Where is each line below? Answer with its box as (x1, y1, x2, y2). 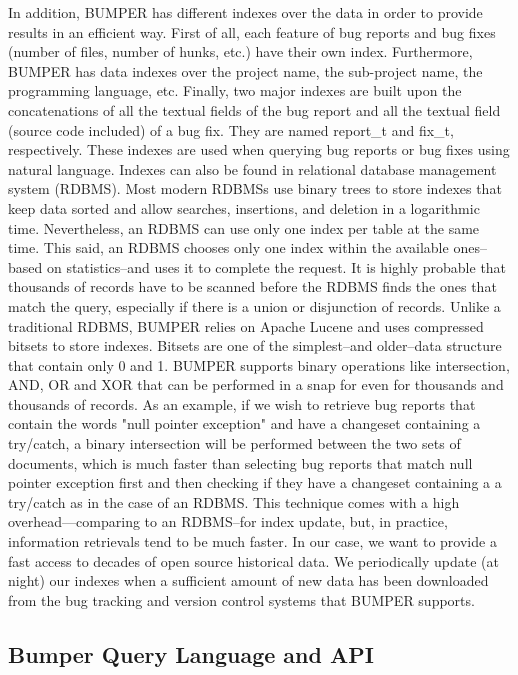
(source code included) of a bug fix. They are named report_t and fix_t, (8, 119, 454, 140)
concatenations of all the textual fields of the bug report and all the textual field (8, 99, 501, 120)
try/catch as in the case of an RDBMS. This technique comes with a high (8, 491, 460, 512)
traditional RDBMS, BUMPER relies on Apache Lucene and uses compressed (8, 315, 484, 336)
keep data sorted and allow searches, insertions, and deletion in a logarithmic (8, 197, 480, 218)
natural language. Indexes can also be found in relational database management (8, 158, 497, 179)
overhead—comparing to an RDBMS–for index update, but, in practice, (8, 511, 448, 532)
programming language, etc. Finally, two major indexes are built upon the (8, 80, 462, 101)
